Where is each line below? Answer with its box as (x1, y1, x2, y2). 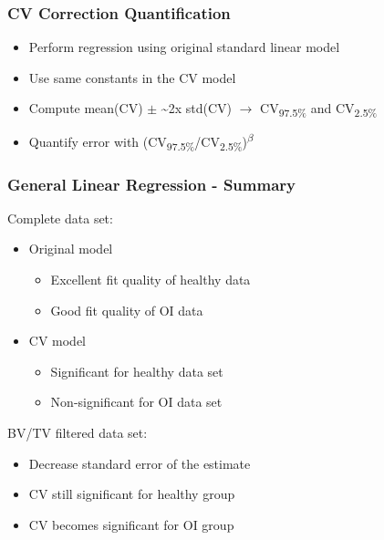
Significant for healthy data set (50, 361, 223, 380)
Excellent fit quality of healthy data (50, 270, 251, 289)
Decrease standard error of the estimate (28, 453, 251, 472)
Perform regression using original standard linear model (28, 37, 340, 57)
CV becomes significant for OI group (28, 514, 234, 534)
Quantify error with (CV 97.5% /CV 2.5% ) (28, 131, 247, 153)
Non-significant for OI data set (50, 392, 223, 411)
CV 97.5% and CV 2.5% (260, 99, 378, 120)
